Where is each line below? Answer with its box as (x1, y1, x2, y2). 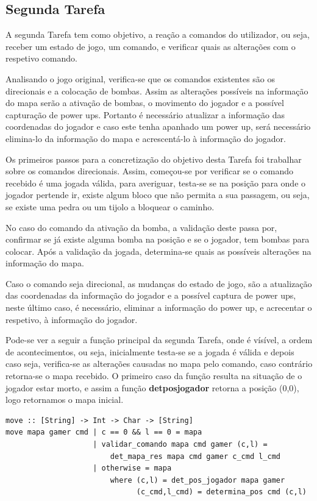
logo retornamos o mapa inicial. (5, 393, 124, 406)
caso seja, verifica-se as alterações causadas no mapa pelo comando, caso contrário (5, 357, 313, 370)
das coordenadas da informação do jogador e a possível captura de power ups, (5, 289, 296, 302)
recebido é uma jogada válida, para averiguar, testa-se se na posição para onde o (5, 176, 306, 189)
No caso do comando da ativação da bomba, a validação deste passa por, (5, 221, 277, 233)
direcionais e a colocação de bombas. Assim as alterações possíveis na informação (5, 84, 308, 97)
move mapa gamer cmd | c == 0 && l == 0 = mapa (5, 428, 202, 437)
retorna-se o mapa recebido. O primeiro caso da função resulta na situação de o (5, 369, 302, 382)
